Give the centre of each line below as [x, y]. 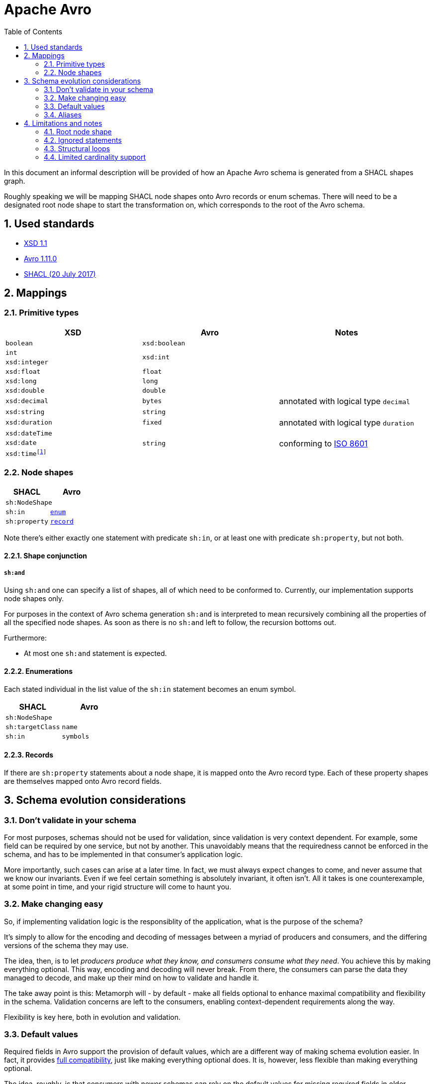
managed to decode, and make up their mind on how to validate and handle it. [131, 977]
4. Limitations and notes [63, 123]
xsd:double [25, 390]
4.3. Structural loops [77, 148]
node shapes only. [34, 599]
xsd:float [23, 371]
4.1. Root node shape [78, 131]
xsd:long [21, 381]
